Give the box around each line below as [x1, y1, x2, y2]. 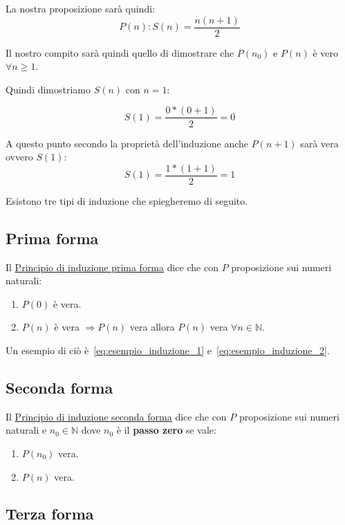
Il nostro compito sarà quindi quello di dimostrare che [6, 45, 234, 59]
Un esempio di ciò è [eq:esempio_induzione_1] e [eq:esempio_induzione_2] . [6, 342, 330, 357]
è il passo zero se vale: [116, 423, 216, 437]
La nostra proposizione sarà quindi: [6, 1, 156, 15]
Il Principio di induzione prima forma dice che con [6, 259, 218, 274]
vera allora [129, 320, 175, 334]
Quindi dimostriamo [6, 82, 91, 96]
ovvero [6, 149, 33, 164]
